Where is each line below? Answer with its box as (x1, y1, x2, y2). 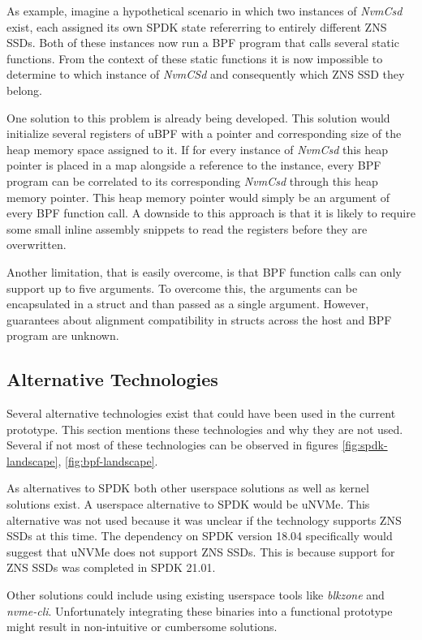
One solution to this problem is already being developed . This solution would (6, 109, 390, 126)
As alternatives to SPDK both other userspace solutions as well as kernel (6, 479, 369, 496)
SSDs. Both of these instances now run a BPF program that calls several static (6, 34, 399, 51)
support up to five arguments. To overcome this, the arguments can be (6, 279, 358, 296)
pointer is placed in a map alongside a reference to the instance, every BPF (6, 157, 381, 174)
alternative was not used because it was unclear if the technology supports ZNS (6, 511, 402, 528)
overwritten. (6, 236, 67, 253)
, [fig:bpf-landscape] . (58, 452, 158, 469)
